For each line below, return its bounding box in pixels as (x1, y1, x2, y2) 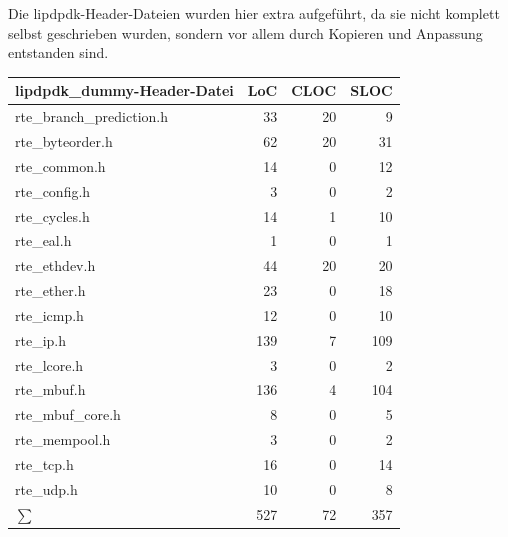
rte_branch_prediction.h (15, 106, 168, 127)
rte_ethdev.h (15, 255, 96, 276)
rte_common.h (15, 155, 106, 176)
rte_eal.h (15, 230, 72, 251)
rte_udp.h (15, 478, 78, 499)
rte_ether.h (15, 280, 86, 301)
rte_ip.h (15, 329, 67, 350)
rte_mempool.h (15, 429, 111, 450)
